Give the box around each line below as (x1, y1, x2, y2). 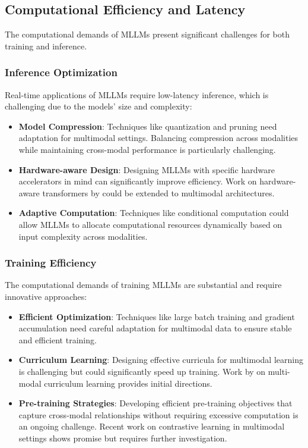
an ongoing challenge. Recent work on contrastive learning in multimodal (18, 420, 285, 433)
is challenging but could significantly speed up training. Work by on (18, 365, 266, 377)
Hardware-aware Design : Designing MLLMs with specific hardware (18, 163, 275, 176)
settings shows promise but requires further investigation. (18, 431, 227, 444)
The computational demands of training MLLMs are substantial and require (5, 278, 282, 291)
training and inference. (5, 39, 87, 52)
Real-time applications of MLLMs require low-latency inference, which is (5, 88, 269, 101)
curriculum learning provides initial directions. (44, 377, 212, 389)
